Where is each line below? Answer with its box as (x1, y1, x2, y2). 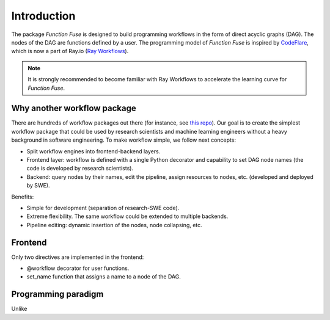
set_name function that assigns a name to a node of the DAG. (26, 273, 182, 280)
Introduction (11, 9, 76, 23)
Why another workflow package (11, 103, 137, 114)
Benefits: (11, 193, 34, 200)
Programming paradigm (11, 289, 104, 299)
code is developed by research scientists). (26, 165, 134, 172)
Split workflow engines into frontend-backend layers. (26, 147, 161, 155)
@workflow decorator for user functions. (26, 264, 130, 272)
